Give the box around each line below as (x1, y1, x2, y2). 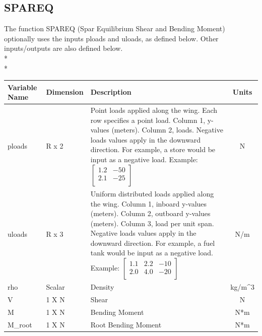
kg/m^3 (230, 282, 254, 292)
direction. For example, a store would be (90, 144, 216, 155)
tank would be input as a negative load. (90, 247, 213, 258)
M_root (8, 319, 32, 329)
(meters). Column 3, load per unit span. (90, 218, 214, 228)
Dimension (46, 87, 84, 97)
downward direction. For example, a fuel (90, 237, 215, 248)
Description (90, 87, 132, 97)
